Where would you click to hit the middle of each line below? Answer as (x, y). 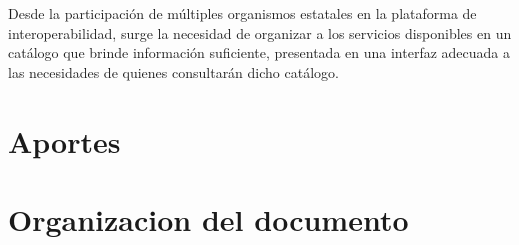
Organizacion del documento (208, 218)
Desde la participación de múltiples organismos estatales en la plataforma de (242, 13)
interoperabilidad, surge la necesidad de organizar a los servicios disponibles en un (260, 32)
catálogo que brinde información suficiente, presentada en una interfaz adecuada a (259, 52)
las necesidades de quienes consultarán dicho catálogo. (173, 71)
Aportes (64, 140)
